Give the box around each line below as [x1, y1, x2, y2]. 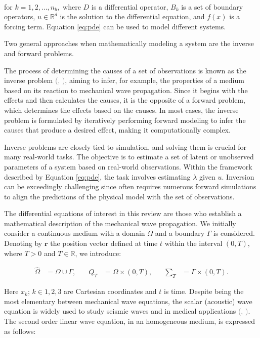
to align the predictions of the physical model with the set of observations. [4, 191, 235, 201]
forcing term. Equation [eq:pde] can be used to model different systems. [4, 21, 226, 31]
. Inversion [222, 171, 254, 182]
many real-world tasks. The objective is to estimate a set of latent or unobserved [4, 151, 254, 162]
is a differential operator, [91, 1, 168, 12]
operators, [4, 11, 35, 22]
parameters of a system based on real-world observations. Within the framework [4, 161, 252, 172]
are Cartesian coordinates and [64, 286, 157, 297]
